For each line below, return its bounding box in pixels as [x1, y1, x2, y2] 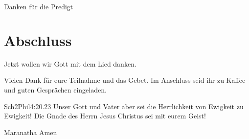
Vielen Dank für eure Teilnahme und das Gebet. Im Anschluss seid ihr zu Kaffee [4, 75, 246, 85]
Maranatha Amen [4, 127, 57, 137]
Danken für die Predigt [4, 1, 73, 11]
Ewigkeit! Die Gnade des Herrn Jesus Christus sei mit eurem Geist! [4, 111, 206, 121]
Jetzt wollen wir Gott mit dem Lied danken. [4, 58, 136, 69]
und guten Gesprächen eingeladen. [4, 84, 107, 94]
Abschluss [4, 30, 72, 50]
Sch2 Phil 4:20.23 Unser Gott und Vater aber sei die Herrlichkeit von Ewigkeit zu [4, 101, 244, 111]
